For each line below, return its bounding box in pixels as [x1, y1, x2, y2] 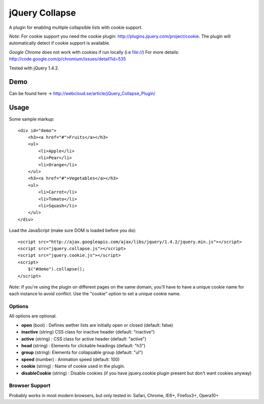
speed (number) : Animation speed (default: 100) [21, 356, 120, 362]
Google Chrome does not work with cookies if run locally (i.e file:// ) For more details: [9, 49, 179, 55]
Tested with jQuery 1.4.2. [9, 65, 59, 71]
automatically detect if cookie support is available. [9, 40, 110, 46]
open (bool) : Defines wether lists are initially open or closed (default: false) [21, 322, 174, 328]
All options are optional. [9, 313, 57, 319]
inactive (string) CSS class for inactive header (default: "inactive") [21, 329, 155, 335]
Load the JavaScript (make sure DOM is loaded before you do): [9, 227, 136, 233]
